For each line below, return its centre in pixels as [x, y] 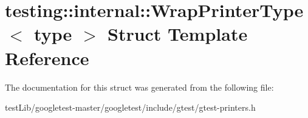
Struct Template [177, 34]
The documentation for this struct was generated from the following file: [139, 87]
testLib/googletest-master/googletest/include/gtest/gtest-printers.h [130, 107]
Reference [47, 57]
